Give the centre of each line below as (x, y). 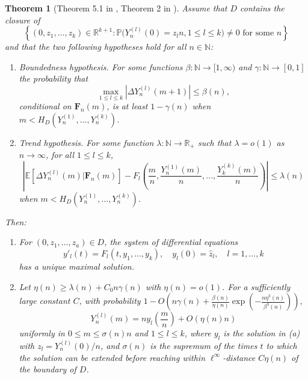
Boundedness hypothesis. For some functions (101, 66)
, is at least (127, 106)
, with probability (110, 301)
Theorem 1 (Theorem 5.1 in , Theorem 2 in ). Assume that (116, 8)
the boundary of (48, 369)
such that (214, 142)
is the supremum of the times (204, 345)
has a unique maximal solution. (76, 266)
